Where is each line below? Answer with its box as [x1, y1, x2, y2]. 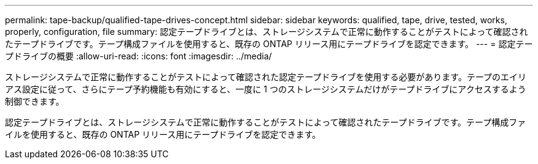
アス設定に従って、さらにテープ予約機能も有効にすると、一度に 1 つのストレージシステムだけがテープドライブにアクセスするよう [5, 84, 526, 94]
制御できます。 [5, 96, 64, 106]
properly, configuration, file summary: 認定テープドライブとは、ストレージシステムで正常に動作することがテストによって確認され [5, 26, 528, 37]
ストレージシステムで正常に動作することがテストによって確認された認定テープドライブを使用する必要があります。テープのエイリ [5, 72, 527, 82]
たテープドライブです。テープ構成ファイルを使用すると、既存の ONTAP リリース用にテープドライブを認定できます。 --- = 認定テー [5, 39, 533, 49]
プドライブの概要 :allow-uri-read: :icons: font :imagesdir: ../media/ [5, 51, 272, 61]
